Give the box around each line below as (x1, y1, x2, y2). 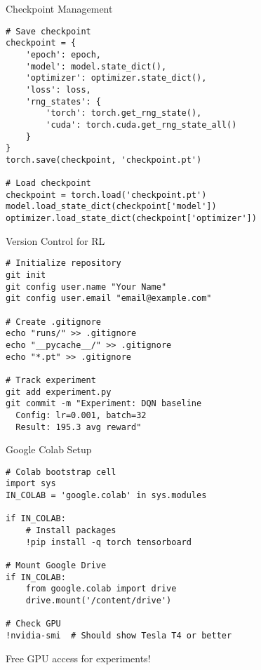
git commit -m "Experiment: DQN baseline (6, 398, 202, 409)
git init (6, 270, 46, 280)
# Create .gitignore (6, 316, 102, 327)
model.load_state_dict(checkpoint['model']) (6, 201, 217, 212)
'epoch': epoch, (25, 49, 102, 60)
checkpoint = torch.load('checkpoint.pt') (6, 189, 207, 200)
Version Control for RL (6, 233, 105, 248)
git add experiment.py (6, 387, 112, 397)
